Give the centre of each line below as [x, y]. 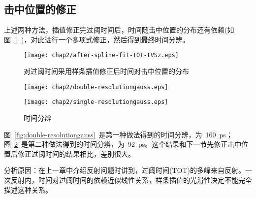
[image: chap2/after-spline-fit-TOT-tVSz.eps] [101, 55]
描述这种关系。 [28, 189]
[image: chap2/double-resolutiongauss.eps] [96, 87]
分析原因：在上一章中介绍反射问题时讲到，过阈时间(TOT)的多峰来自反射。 [125, 170]
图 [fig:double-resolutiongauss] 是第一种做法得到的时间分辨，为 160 [110, 134]
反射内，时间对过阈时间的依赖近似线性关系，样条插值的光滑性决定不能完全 [131, 180]
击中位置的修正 [40, 9]
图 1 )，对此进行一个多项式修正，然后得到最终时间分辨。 [97, 39]
